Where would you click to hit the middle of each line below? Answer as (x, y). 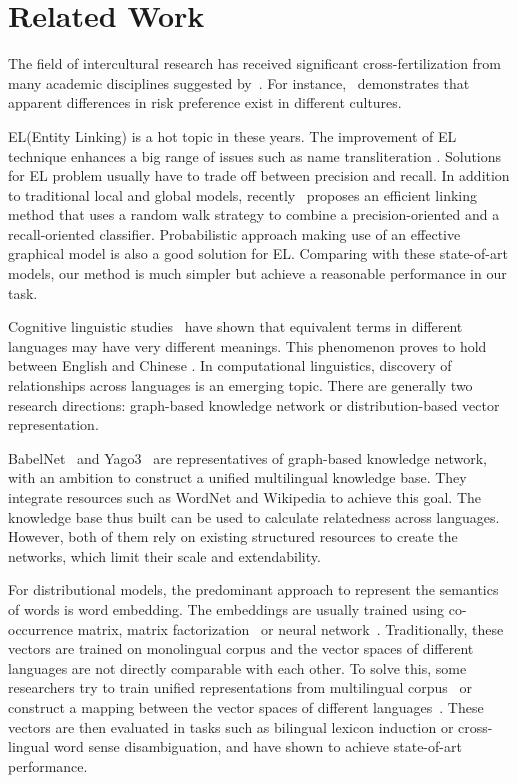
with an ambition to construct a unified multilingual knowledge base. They (237, 477)
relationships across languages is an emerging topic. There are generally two (240, 385)
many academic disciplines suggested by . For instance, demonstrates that (239, 82)
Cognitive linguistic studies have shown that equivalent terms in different (235, 326)
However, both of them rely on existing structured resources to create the (233, 536)
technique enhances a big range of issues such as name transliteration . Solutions (255, 155)
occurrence (41, 628)
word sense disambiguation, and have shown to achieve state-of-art (257, 746)
